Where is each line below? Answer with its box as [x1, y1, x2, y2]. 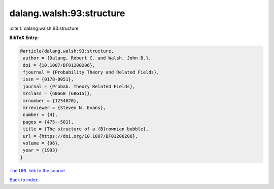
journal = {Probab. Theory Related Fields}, [23, 84, 135, 89]
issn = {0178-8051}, [23, 77, 74, 82]
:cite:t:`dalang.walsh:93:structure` [9, 25, 80, 31]
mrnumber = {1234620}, [23, 98, 80, 103]
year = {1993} [23, 147, 58, 153]
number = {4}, [23, 112, 58, 118]
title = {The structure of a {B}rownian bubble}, [23, 126, 149, 132]
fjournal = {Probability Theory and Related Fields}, [23, 69, 159, 75]
